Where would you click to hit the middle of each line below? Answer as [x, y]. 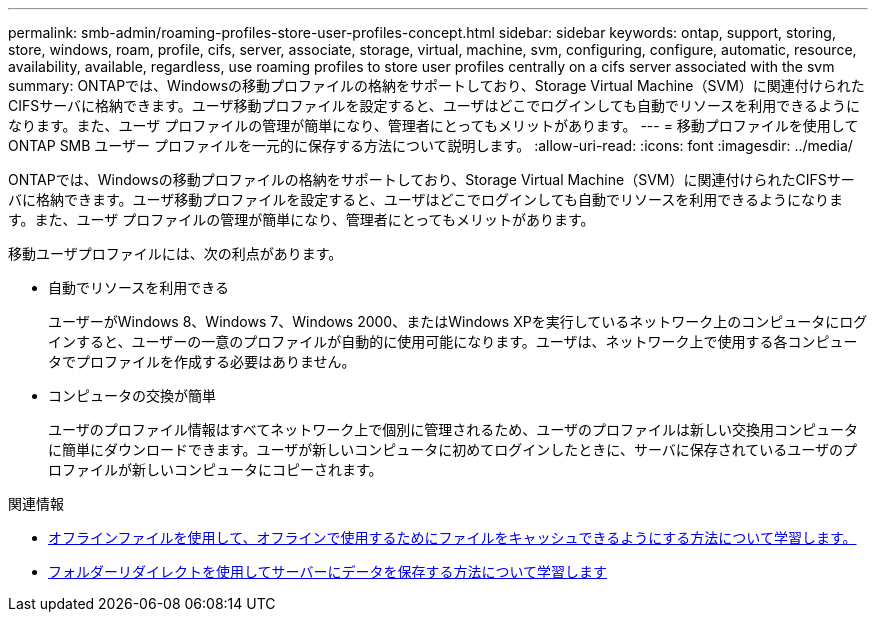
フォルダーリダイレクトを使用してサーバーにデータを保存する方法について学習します [328, 571]
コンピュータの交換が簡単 [132, 395]
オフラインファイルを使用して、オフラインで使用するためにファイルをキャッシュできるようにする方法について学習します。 [452, 537]
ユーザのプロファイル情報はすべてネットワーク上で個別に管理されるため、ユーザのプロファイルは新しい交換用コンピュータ [453, 429]
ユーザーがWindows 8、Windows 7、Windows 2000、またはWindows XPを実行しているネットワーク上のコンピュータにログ [458, 321]
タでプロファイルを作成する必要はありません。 [202, 361]
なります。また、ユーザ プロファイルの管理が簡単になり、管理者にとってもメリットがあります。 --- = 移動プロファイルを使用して [433, 125]
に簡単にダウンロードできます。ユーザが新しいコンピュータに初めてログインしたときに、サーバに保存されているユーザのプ [453, 449]
